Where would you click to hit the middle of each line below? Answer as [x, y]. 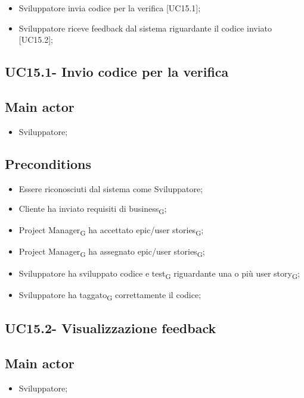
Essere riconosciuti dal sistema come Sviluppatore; [111, 188]
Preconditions [48, 163]
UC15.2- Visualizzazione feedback [111, 328]
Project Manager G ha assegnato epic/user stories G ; [112, 252]
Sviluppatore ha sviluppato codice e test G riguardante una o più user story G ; [159, 274]
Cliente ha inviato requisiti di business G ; [93, 209]
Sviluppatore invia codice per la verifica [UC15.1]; [110, 8]
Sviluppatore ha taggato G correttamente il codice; [110, 295]
